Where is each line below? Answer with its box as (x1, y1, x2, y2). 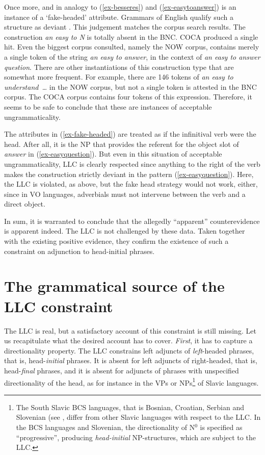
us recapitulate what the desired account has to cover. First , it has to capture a (4, 335, 253, 346)
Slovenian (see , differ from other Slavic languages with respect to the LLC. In (16, 412, 261, 422)
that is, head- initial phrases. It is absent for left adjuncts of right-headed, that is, (4, 355, 257, 366)
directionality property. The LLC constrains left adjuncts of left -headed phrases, (4, 345, 254, 356)
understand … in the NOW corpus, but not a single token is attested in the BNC (4, 81, 257, 92)
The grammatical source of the (4, 275, 225, 296)
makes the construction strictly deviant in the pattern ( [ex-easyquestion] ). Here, (4, 168, 254, 179)
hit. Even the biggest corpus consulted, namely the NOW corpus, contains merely (4, 41, 259, 52)
